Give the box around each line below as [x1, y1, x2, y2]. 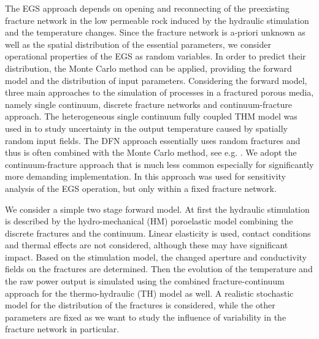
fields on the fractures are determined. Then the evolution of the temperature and [5, 262, 313, 275]
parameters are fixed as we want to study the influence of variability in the [5, 310, 286, 323]
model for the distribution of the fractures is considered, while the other [5, 299, 275, 311]
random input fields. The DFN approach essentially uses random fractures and [5, 134, 301, 147]
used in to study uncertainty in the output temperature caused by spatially [5, 121, 288, 134]
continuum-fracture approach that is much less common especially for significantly [5, 158, 314, 170]
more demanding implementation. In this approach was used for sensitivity [5, 170, 286, 183]
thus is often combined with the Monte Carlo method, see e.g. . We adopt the [5, 146, 297, 159]
